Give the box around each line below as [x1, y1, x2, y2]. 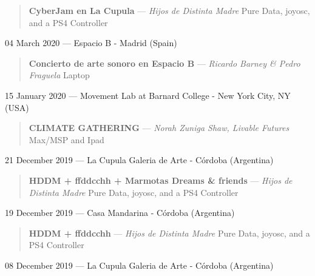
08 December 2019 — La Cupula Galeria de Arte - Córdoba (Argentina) [5, 258, 274, 271]
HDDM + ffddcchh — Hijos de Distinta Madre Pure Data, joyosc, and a [29, 226, 310, 239]
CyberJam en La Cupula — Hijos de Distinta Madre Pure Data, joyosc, [29, 4, 310, 16]
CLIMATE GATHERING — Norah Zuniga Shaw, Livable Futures [29, 121, 290, 134]
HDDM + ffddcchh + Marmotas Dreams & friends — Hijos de [29, 173, 293, 186]
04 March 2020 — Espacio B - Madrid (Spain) [5, 36, 177, 49]
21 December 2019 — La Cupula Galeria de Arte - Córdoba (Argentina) [5, 153, 274, 166]
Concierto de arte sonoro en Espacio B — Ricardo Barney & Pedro [29, 56, 300, 69]
